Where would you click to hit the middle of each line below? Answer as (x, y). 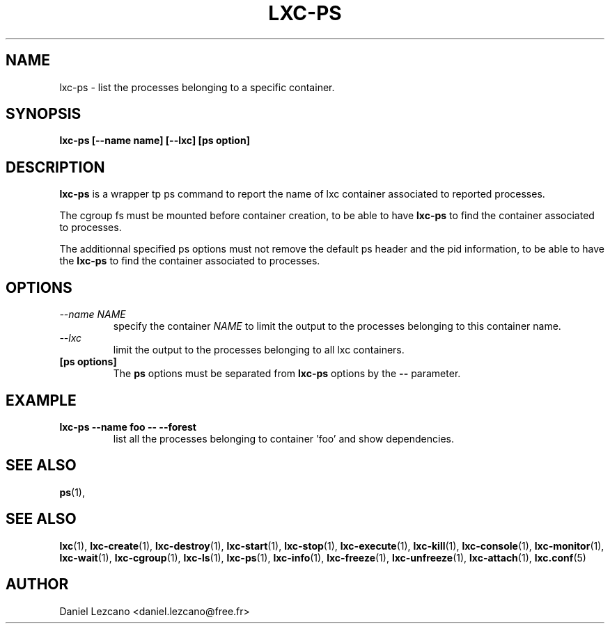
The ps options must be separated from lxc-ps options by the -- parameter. (287, 374)
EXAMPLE (41, 400)
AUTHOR (37, 584)
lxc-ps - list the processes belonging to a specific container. (197, 87)
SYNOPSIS (44, 114)
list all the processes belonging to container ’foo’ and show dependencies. (284, 438)
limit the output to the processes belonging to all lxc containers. (259, 350)
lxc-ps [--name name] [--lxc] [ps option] (155, 141)
